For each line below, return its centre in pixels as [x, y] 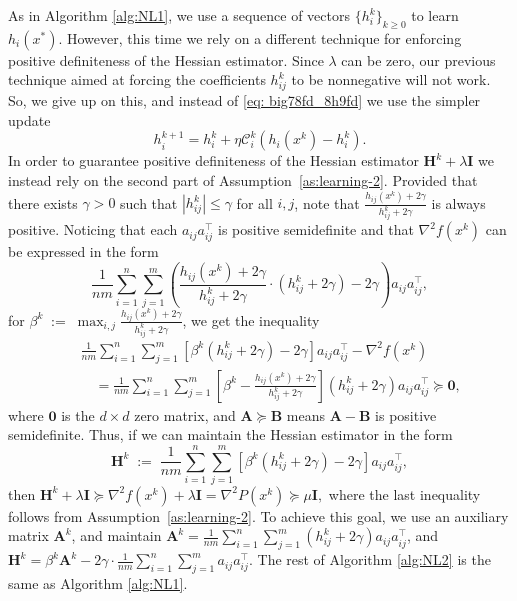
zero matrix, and [185, 414]
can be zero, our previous [418, 59]
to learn [435, 15]
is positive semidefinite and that [316, 229]
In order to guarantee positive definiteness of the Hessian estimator [213, 160]
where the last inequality [404, 493]
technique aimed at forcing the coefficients [137, 79]
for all [254, 202]
